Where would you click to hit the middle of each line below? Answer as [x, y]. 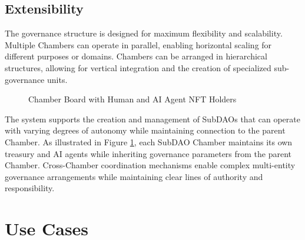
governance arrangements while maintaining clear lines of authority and [134, 176]
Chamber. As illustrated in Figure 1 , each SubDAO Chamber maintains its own [149, 141]
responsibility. [30, 188]
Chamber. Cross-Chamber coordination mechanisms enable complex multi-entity [150, 165]
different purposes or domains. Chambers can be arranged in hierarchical [136, 56]
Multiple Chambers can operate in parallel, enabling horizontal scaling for [138, 44]
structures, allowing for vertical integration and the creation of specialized [138, 67]
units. [57, 79]
